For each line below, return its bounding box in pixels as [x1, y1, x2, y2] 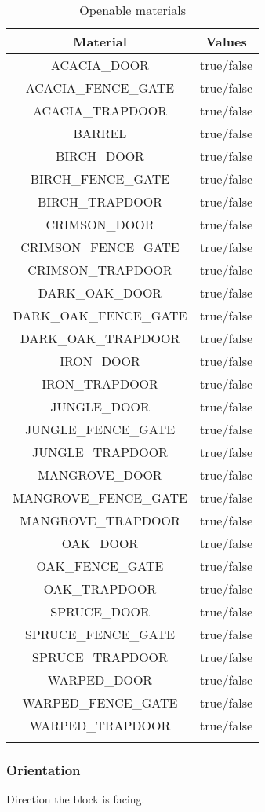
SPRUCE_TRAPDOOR [32, 648, 168, 666]
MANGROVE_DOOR [38, 466, 162, 484]
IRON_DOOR [60, 352, 140, 370]
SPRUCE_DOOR [50, 602, 150, 620]
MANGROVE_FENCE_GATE [13, 488, 187, 507]
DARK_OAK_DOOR [38, 283, 162, 302]
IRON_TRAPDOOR [42, 375, 158, 393]
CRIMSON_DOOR [45, 215, 154, 233]
